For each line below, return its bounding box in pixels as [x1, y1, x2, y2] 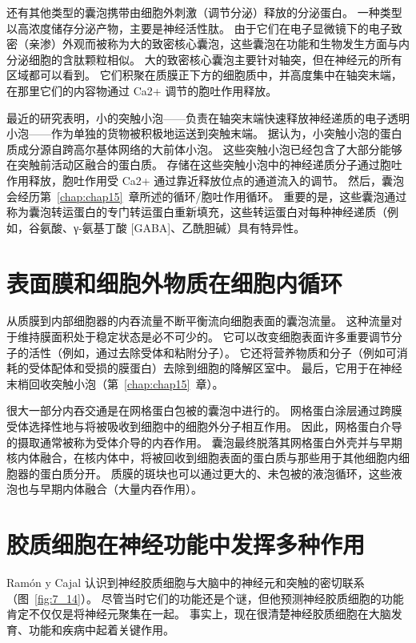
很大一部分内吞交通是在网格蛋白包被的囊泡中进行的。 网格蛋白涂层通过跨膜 [6, 402, 402, 419]
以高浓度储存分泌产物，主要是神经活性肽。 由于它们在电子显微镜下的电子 [6, 19, 391, 36]
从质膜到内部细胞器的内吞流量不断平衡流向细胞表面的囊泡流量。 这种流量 [6, 312, 391, 329]
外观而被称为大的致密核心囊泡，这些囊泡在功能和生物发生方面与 [62, 35, 398, 52]
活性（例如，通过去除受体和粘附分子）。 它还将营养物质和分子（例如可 [28, 344, 397, 360]
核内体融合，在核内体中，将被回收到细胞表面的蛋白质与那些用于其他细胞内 [6, 449, 398, 466]
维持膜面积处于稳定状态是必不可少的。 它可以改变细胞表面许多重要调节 [17, 328, 391, 345]
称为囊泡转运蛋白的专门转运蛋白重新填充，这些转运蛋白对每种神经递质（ [6, 203, 387, 220]
